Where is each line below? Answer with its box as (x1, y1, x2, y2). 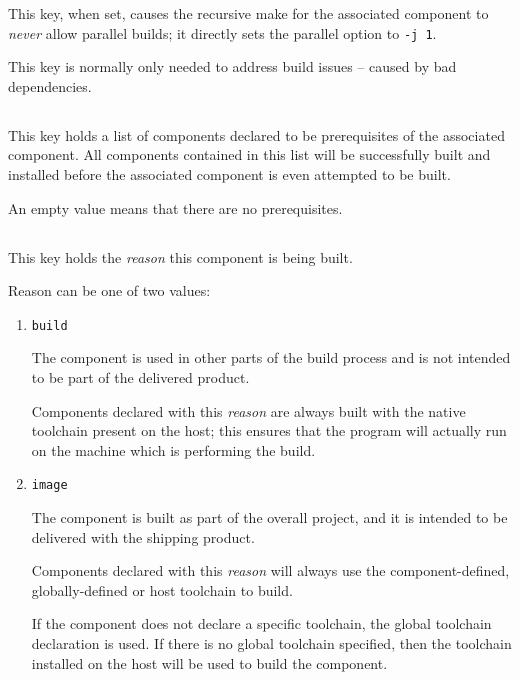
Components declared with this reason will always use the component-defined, (31, 560, 510, 581)
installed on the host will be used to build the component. (31, 652, 388, 673)
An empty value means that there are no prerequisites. (8, 197, 343, 218)
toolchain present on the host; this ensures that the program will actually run (31, 420, 507, 441)
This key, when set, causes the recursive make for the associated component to (8, 3, 489, 23)
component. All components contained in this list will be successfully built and (8, 144, 491, 165)
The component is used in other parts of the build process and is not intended (31, 347, 511, 368)
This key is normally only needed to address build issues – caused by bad (8, 56, 457, 77)
